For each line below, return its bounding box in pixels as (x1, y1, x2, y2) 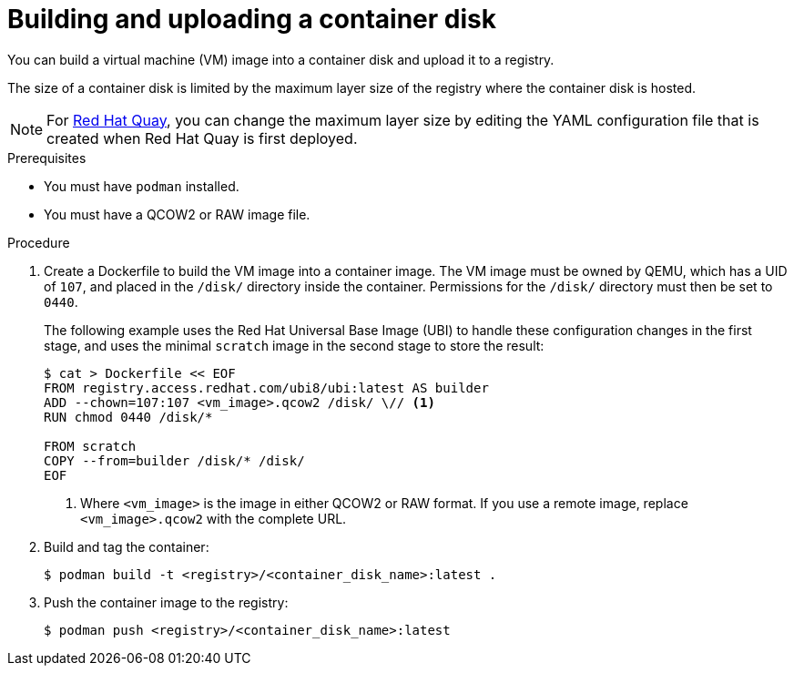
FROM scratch (44, 438, 137, 454)
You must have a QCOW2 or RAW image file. (44, 206, 310, 222)
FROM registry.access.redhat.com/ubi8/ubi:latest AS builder (44, 380, 489, 395)
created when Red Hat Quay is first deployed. (46, 128, 358, 148)
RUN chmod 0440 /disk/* (44, 409, 213, 424)
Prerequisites (7, 149, 87, 166)
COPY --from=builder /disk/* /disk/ (44, 453, 305, 468)
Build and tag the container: (44, 538, 209, 555)
